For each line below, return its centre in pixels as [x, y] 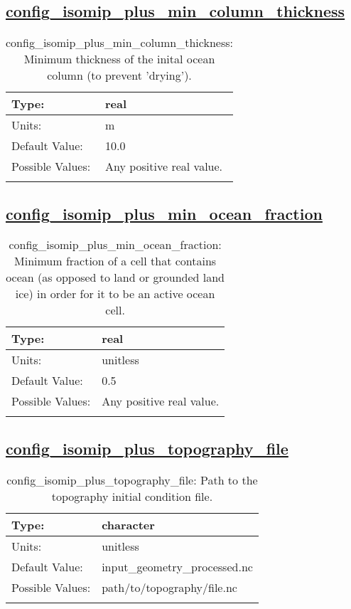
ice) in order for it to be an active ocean [115, 294]
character [128, 524]
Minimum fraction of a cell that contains [115, 261]
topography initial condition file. [132, 496]
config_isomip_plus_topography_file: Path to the [132, 480]
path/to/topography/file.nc [169, 587]
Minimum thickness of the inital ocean [119, 59]
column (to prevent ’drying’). [119, 75]
